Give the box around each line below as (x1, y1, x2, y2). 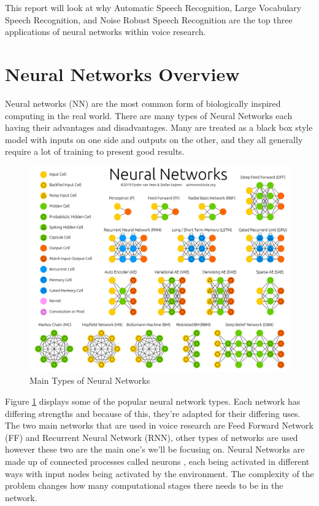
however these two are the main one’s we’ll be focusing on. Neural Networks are (5, 443, 305, 456)
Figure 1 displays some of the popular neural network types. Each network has (5, 395, 301, 408)
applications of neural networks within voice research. (5, 25, 206, 38)
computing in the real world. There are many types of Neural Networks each (5, 109, 293, 122)
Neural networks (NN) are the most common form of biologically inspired (5, 96, 281, 109)
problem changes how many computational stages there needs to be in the (5, 479, 283, 492)
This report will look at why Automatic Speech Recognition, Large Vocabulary (5, 1, 302, 14)
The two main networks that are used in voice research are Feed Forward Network (5, 419, 313, 432)
